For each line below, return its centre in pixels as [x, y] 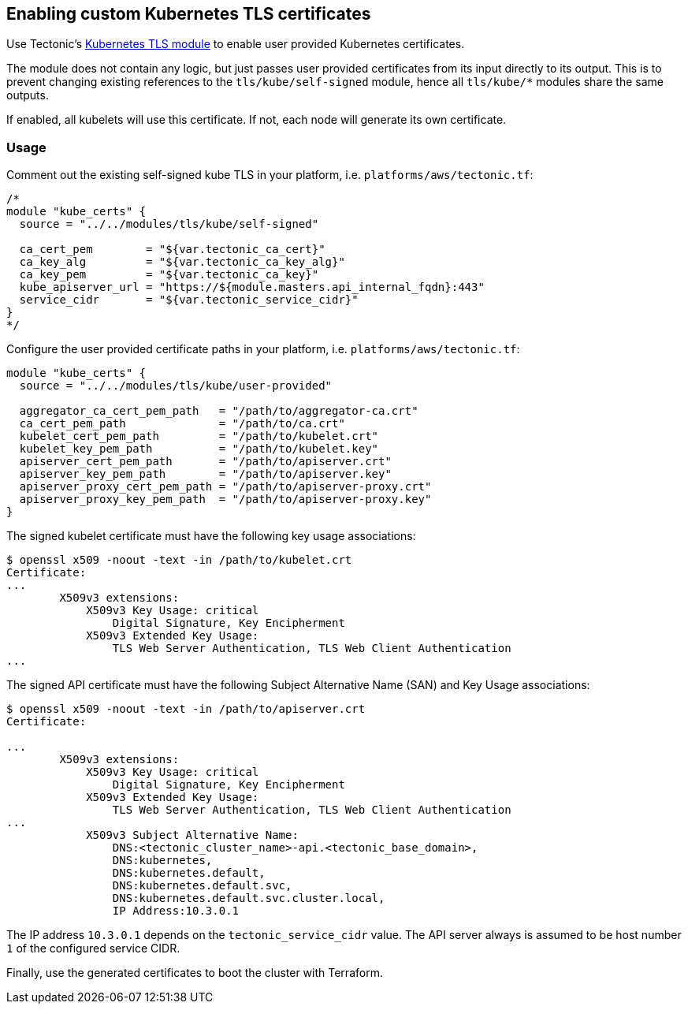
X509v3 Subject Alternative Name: [192, 835]
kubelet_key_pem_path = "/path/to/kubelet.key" [199, 449]
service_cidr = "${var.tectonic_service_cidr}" [189, 300]
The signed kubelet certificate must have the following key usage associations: [211, 536]
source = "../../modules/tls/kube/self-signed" [169, 224]
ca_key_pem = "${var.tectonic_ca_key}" [169, 275]
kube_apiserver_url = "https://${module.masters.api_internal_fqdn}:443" [252, 287]
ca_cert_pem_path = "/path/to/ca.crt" [182, 424]
